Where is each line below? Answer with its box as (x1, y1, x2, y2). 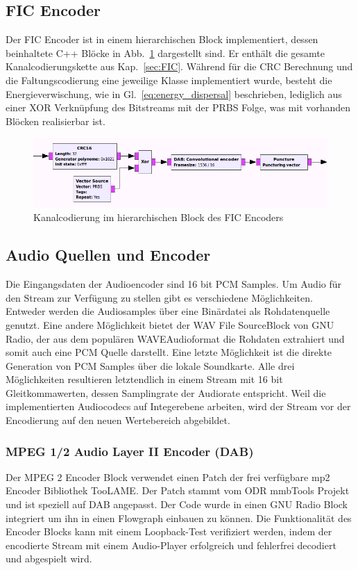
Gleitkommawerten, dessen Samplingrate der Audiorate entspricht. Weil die (6, 385, 326, 400)
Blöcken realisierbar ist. (6, 113, 105, 128)
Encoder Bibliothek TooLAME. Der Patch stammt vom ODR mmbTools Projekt (6, 483, 350, 498)
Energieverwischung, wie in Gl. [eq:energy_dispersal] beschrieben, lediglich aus (6, 86, 342, 101)
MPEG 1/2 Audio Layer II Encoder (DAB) (6, 442, 254, 459)
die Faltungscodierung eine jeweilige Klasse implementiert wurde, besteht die (6, 72, 332, 87)
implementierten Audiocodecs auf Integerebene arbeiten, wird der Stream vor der (6, 399, 351, 414)
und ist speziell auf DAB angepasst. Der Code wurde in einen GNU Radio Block (6, 497, 348, 512)
